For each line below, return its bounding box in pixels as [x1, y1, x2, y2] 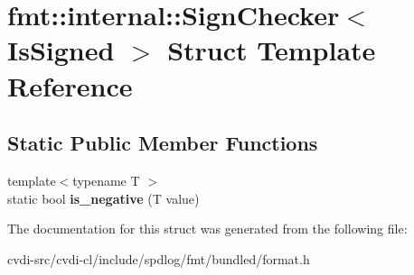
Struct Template [167, 32, 376, 69]
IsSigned [7, 32, 115, 69]
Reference [7, 67, 133, 104]
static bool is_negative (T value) [7, 188, 200, 207]
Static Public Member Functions [7, 129, 318, 157]
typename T [72, 170, 140, 189]
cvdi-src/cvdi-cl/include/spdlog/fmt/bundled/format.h [7, 249, 310, 268]
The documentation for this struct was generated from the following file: [7, 219, 408, 238]
